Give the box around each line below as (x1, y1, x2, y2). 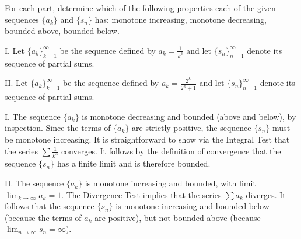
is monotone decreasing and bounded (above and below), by (82, 110, 296, 122)
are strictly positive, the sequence (132, 122, 251, 134)
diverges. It (246, 188, 286, 200)
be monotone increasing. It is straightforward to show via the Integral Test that (5, 133, 290, 145)
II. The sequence (5, 177, 64, 189)
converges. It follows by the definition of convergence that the (61, 144, 281, 157)
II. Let (5, 77, 28, 89)
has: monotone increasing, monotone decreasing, (94, 13, 267, 25)
